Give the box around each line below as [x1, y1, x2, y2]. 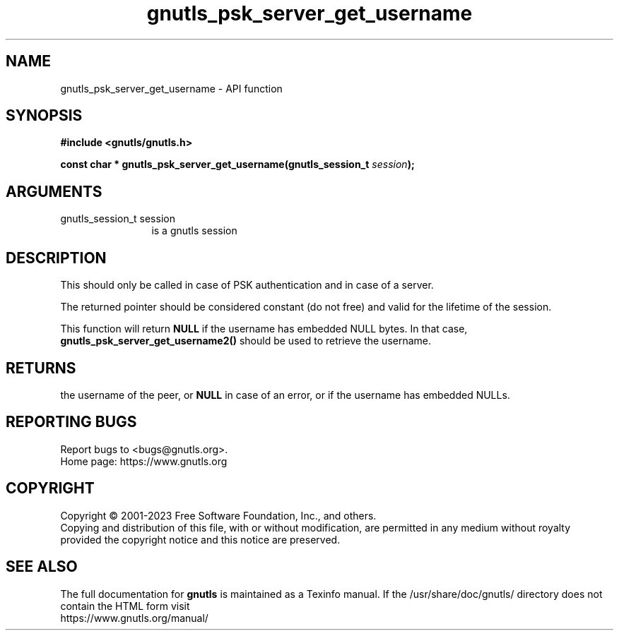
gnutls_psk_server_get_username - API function [60, 82, 283, 95]
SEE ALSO [6, 558, 78, 576]
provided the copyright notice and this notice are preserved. [60, 533, 341, 546]
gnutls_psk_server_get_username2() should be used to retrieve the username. [60, 335, 432, 347]
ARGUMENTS [6, 182, 102, 200]
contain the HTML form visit [60, 599, 190, 612]
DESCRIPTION [6, 248, 107, 267]
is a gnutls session [151, 224, 237, 237]
